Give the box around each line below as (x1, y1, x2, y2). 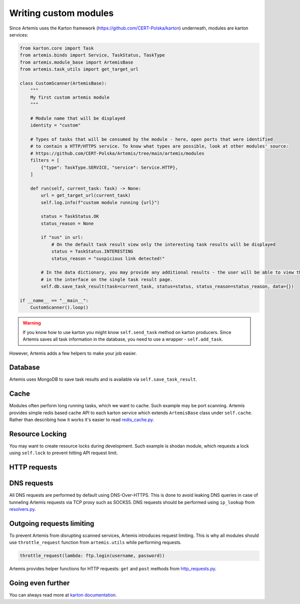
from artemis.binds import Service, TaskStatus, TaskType (19, 53, 165, 58)
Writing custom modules (9, 8, 114, 19)
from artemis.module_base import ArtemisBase (19, 59, 133, 65)
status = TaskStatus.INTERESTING (51, 248, 133, 254)
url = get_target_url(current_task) (40, 193, 131, 198)
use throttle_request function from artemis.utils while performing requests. (9, 539, 182, 545)
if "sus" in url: (40, 234, 83, 240)
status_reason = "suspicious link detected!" (51, 255, 165, 261)
